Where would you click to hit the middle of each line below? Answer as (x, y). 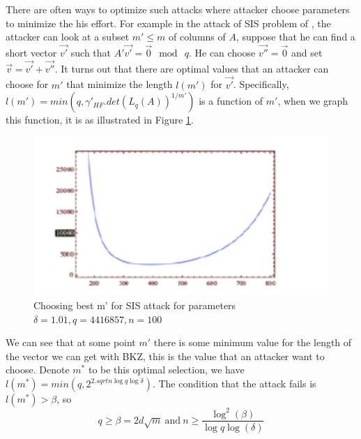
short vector (31, 52)
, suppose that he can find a (295, 37)
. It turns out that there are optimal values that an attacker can (192, 68)
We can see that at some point (71, 342)
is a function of (231, 101)
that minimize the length (120, 84)
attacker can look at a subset (68, 37)
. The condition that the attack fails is (234, 383)
